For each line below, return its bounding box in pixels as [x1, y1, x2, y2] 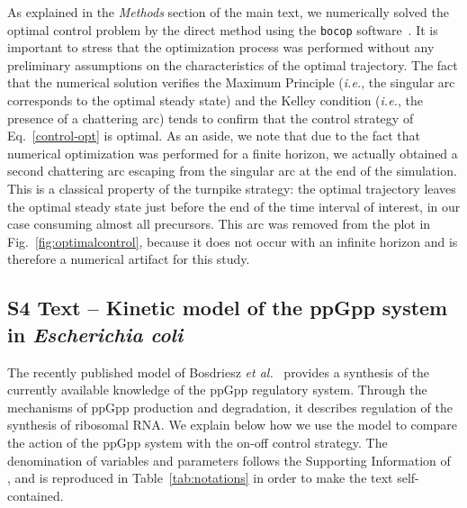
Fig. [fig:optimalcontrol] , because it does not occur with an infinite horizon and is [7, 231, 458, 250]
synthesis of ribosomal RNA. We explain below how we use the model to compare [7, 415, 457, 434]
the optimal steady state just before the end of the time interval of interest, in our [7, 196, 461, 215]
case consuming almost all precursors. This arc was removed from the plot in [7, 214, 431, 233]
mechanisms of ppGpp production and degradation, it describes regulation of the [7, 397, 453, 416]
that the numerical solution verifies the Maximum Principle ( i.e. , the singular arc [7, 73, 455, 92]
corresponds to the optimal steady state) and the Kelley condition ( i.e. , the [7, 91, 423, 110]
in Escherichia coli [7, 320, 184, 348]
